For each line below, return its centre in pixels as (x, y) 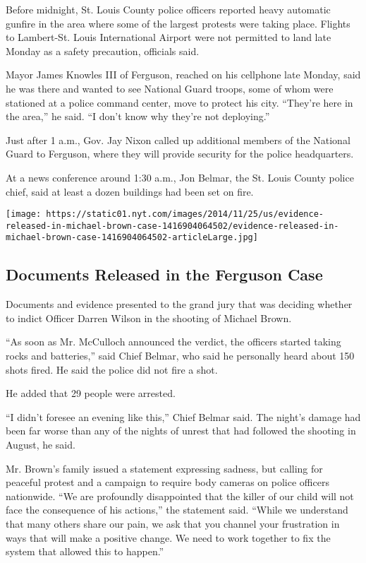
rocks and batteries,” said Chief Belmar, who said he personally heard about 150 (180, 356)
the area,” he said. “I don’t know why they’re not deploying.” (138, 116)
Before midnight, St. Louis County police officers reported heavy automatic (168, 9)
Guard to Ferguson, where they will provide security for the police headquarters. (180, 154)
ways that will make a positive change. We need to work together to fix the (168, 537)
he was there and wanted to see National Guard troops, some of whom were (170, 88)
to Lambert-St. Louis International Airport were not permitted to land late (169, 37)
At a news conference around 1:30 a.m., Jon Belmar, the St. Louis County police (180, 177)
